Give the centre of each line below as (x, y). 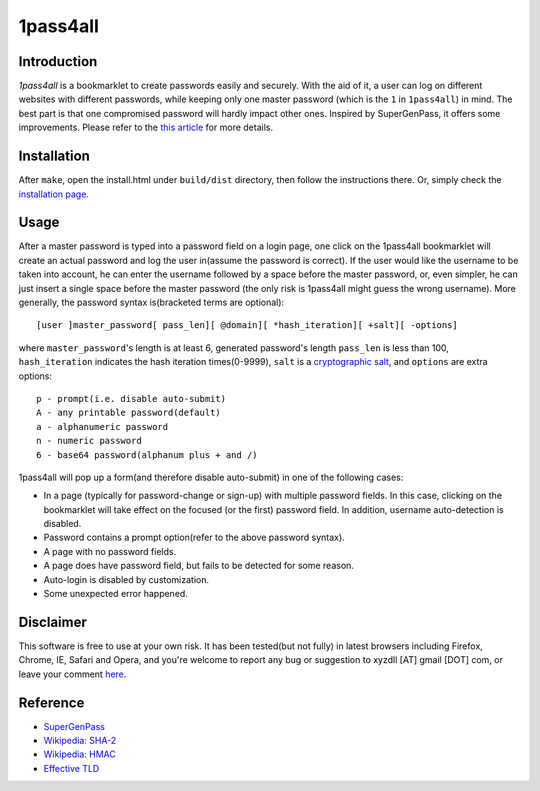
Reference (51, 702)
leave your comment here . (72, 674)
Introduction (58, 61)
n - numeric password (89, 441)
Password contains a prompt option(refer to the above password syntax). (194, 537)
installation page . (54, 194)
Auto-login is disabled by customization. (126, 579)
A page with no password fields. (110, 551)
